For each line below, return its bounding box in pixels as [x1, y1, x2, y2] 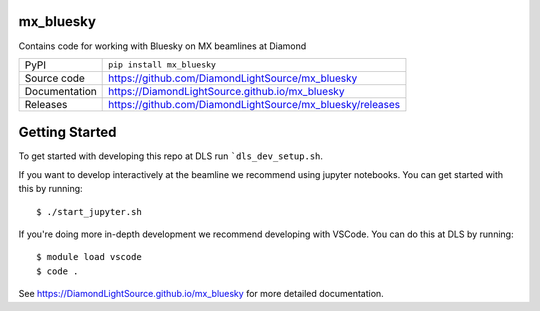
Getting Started [18, 124, 117, 141]
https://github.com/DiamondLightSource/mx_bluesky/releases [108, 97, 401, 111]
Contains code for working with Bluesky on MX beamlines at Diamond [18, 40, 307, 52]
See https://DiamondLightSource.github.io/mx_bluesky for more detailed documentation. [18, 288, 384, 300]
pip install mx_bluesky [108, 60, 217, 70]
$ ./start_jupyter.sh [36, 206, 142, 217]
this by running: [18, 183, 84, 195]
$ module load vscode [36, 251, 142, 263]
